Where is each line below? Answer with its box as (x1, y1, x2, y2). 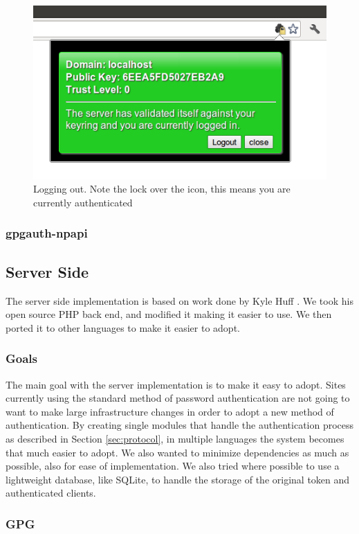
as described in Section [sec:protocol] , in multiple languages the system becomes (6, 431, 344, 445)
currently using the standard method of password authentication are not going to (6, 391, 350, 405)
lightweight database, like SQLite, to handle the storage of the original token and (6, 472, 350, 486)
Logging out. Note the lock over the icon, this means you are (33, 181, 291, 196)
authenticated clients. (6, 486, 96, 500)
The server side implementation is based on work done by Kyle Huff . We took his (6, 293, 353, 308)
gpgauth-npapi (6, 224, 88, 242)
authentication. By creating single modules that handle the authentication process (6, 418, 354, 432)
